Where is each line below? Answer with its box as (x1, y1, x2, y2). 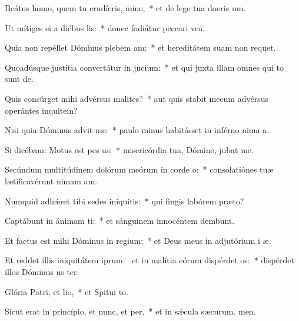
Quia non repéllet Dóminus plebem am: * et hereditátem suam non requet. (5, 41, 276, 54)
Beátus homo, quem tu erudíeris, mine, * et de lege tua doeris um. (5, 2, 246, 14)
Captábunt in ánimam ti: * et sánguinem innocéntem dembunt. (5, 214, 235, 227)
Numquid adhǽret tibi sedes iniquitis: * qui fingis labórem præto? (5, 194, 244, 207)
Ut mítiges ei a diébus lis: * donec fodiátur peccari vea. (5, 21, 205, 34)
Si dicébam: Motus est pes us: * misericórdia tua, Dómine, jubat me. (5, 143, 254, 155)
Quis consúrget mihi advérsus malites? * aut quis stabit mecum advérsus (5, 92, 268, 104)
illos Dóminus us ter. (5, 265, 79, 277)
